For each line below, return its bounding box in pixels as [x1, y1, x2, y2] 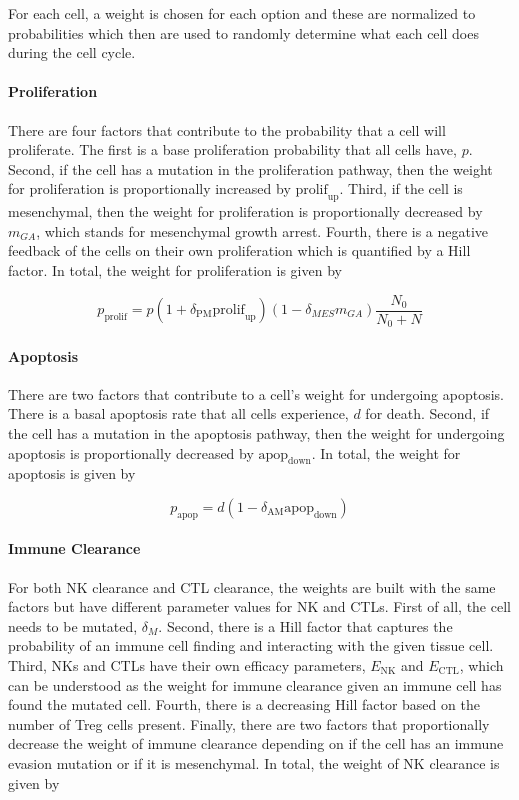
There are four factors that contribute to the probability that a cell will [8, 119, 446, 140]
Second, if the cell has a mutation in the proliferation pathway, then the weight [8, 158, 493, 179]
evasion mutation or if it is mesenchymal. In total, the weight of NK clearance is [8, 752, 500, 773]
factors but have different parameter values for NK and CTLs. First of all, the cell [8, 596, 511, 617]
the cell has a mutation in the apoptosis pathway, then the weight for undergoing [8, 423, 505, 444]
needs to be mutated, [8, 615, 138, 636]
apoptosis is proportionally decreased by [8, 442, 254, 463]
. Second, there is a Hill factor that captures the [158, 615, 453, 636]
